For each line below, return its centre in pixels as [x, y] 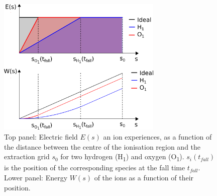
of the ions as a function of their [144, 177]
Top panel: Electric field [41, 137]
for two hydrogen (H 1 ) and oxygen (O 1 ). [122, 157]
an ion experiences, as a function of [157, 137]
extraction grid [27, 156]
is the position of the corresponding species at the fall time [95, 168]
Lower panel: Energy [36, 177]
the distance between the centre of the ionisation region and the [102, 146]
